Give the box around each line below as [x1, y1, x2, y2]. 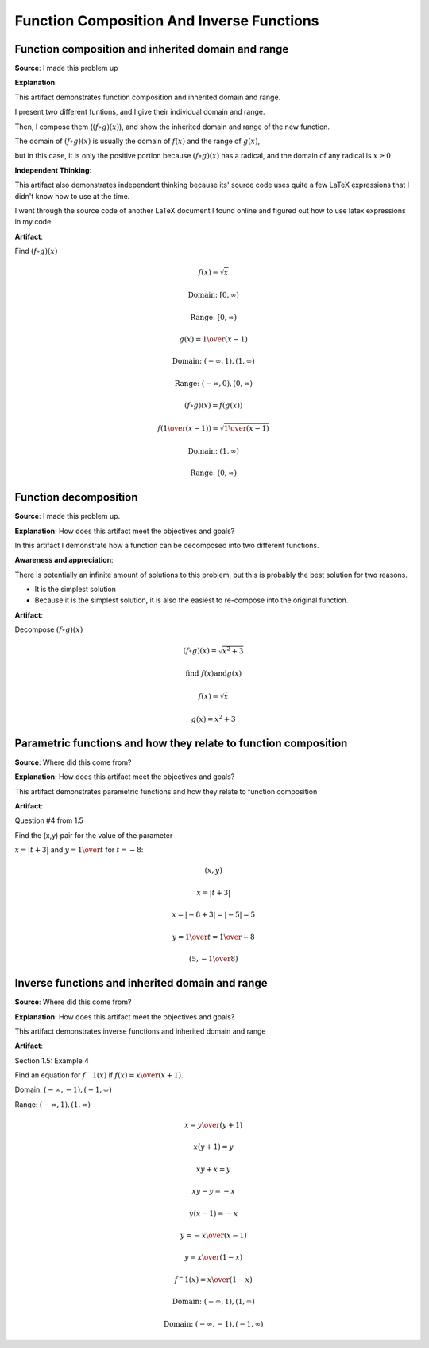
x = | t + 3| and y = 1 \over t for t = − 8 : [14, 845, 144, 855]
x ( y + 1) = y [193, 1143, 234, 1151]
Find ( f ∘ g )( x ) [14, 247, 58, 256]
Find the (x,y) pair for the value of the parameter [14, 830, 173, 840]
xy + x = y [195, 1164, 231, 1174]
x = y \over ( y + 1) [184, 1120, 243, 1130]
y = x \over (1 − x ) [184, 1253, 243, 1262]
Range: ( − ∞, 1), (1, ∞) [14, 1099, 91, 1109]
